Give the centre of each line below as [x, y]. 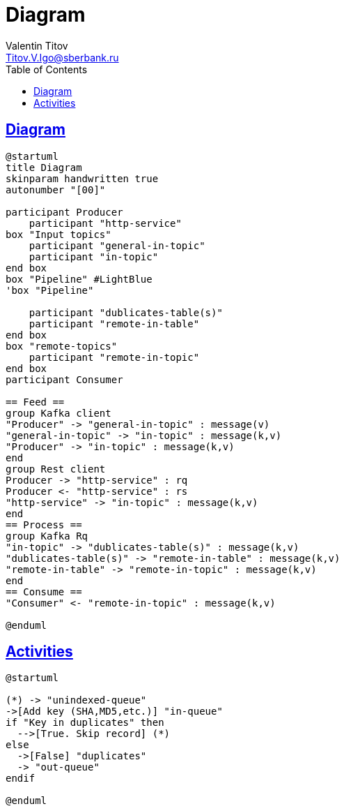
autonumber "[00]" [56, 189]
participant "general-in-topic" [117, 245]
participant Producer [64, 212]
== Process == [44, 524]
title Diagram [44, 167]
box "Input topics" [58, 234]
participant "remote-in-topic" [114, 357]
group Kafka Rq [47, 536]
